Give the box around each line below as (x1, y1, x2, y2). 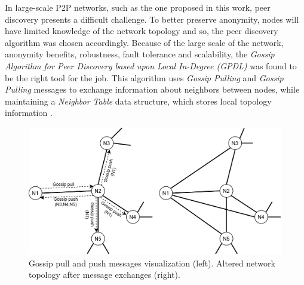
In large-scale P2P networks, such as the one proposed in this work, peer (5, 1, 271, 13)
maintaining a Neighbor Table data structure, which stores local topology (5, 94, 272, 107)
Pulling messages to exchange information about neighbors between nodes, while (5, 83, 300, 96)
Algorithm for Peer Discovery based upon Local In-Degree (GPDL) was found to (5, 59, 297, 72)
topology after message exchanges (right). (29, 268, 180, 281)
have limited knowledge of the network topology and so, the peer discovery (5, 24, 278, 37)
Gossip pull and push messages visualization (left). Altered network (29, 256, 275, 269)
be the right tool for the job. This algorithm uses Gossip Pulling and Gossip (5, 71, 284, 84)
